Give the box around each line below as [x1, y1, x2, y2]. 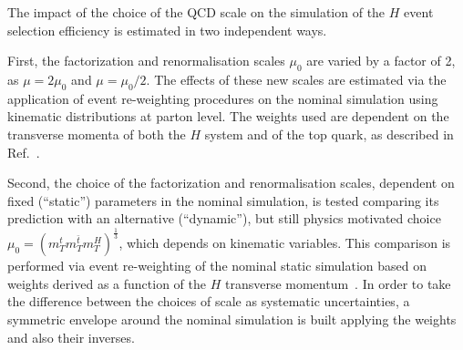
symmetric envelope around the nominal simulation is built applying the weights [7, 310, 457, 329]
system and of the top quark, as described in [204, 124, 454, 143]
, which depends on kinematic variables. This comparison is [118, 233, 451, 252]
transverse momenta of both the [7, 124, 186, 143]
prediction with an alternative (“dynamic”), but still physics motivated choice [7, 209, 441, 228]
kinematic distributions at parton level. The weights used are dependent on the [7, 107, 449, 126]
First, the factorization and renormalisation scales [7, 51, 285, 70]
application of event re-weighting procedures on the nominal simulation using [7, 88, 438, 108]
